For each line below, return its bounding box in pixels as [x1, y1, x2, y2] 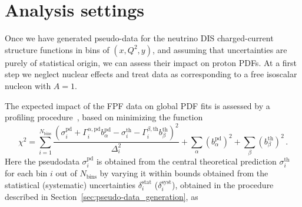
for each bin [5, 167, 48, 179]
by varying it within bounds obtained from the [99, 167, 268, 179]
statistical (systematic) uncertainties [5, 178, 136, 190]
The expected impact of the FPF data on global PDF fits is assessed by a [5, 99, 270, 111]
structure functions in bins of [5, 43, 109, 55]
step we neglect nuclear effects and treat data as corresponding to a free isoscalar [5, 68, 297, 80]
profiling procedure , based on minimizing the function [5, 111, 203, 123]
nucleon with [5, 79, 51, 91]
